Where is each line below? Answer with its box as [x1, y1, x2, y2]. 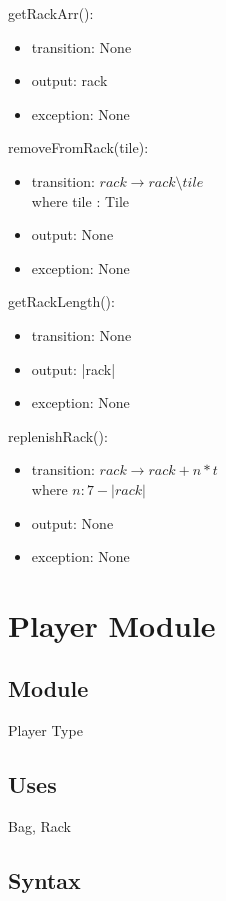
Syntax [8, 865, 81, 896]
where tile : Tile [31, 190, 130, 211]
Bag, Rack [8, 816, 71, 837]
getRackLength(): [8, 291, 115, 312]
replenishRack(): [8, 425, 108, 446]
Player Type [8, 720, 83, 741]
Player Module [8, 604, 216, 645]
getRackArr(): [8, 3, 94, 23]
